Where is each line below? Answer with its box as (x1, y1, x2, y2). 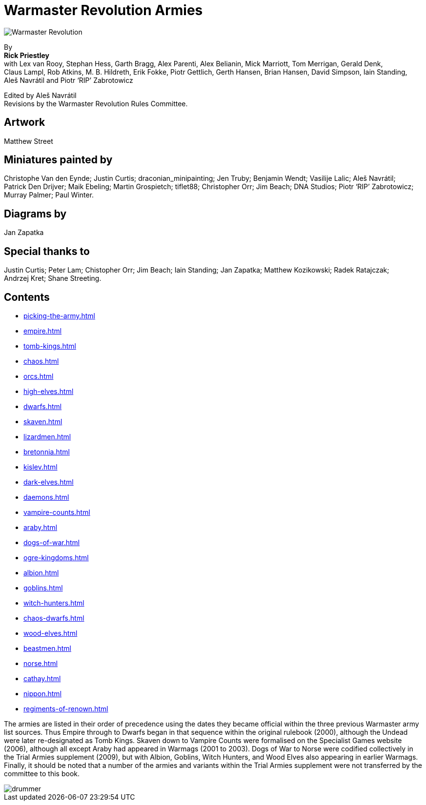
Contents (4, 291, 50, 303)
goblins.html (23, 583, 63, 592)
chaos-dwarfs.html (23, 613, 84, 622)
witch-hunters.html (23, 598, 84, 607)
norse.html (23, 659, 58, 668)
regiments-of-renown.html (23, 704, 108, 713)
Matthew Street (4, 137, 53, 145)
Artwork (4, 116, 45, 129)
